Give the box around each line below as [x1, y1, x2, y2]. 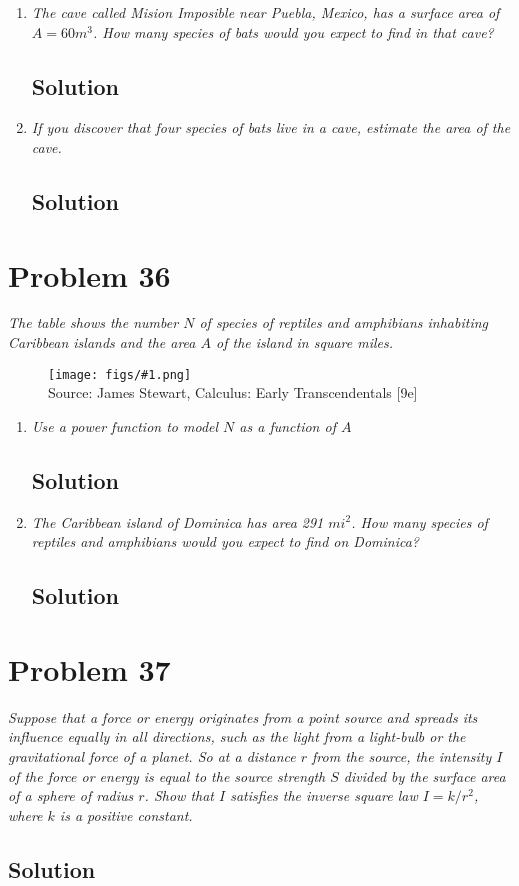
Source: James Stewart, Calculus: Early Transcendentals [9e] [48, 382, 418, 403]
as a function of [239, 415, 336, 436]
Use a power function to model [31, 415, 219, 436]
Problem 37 [8, 648, 171, 689]
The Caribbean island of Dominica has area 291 [31, 511, 324, 532]
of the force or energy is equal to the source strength [8, 765, 326, 786]
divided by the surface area [343, 765, 506, 786]
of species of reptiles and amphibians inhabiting [199, 312, 489, 333]
